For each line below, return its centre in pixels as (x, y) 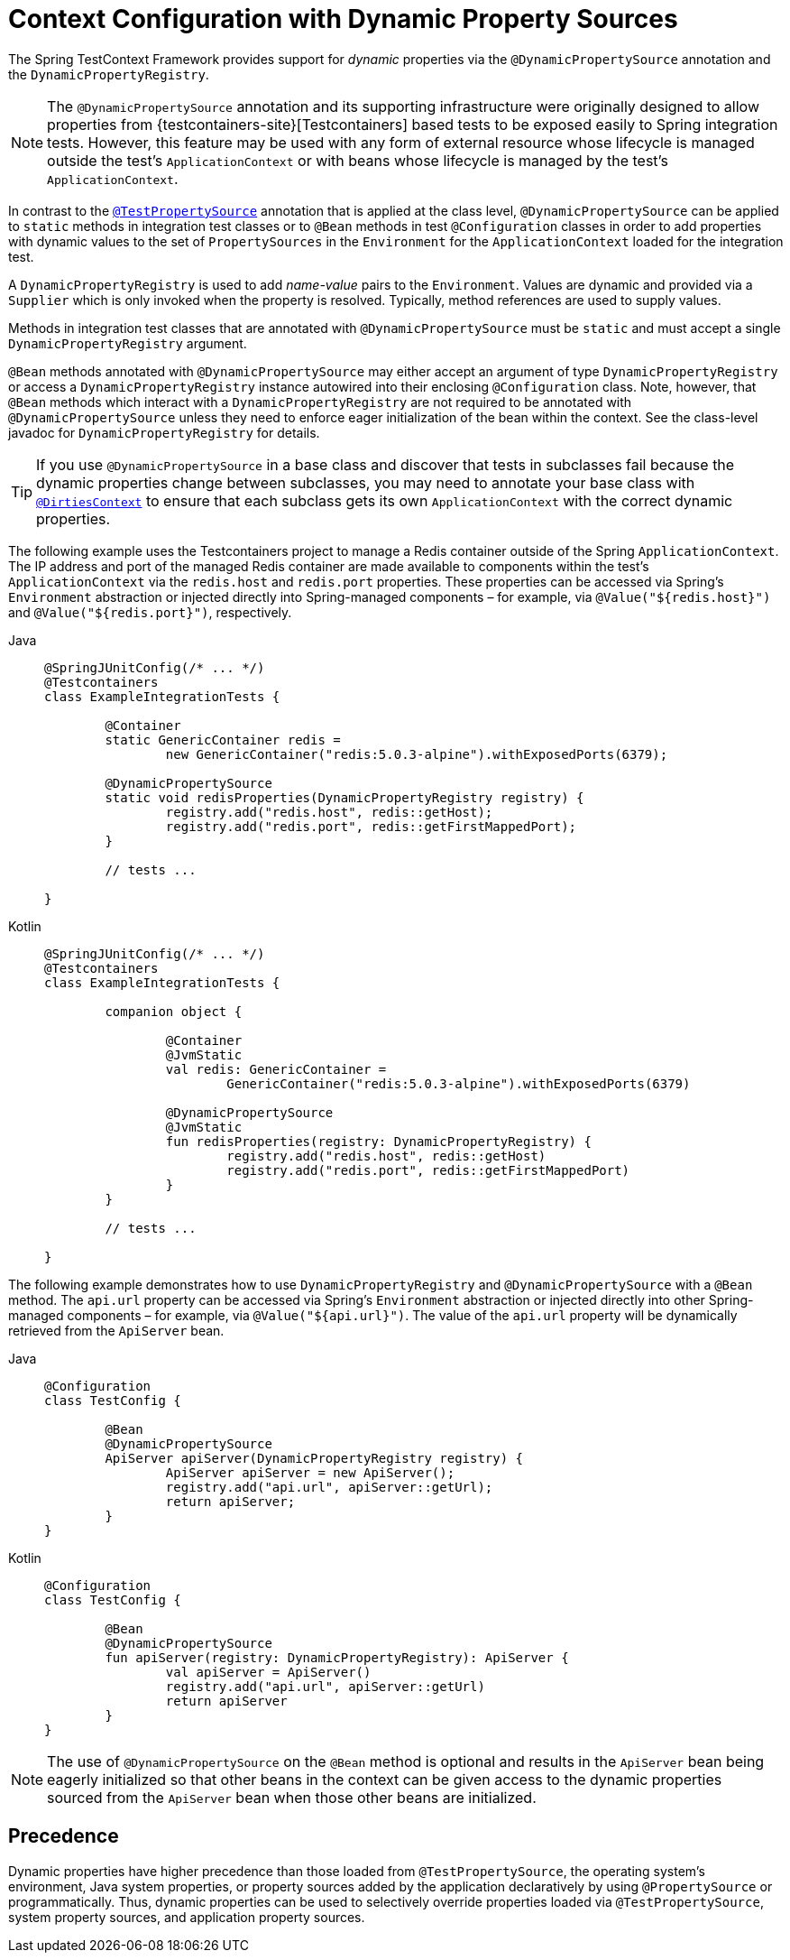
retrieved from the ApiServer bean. (116, 1330)
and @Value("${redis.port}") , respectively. (150, 612)
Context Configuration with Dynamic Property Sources (343, 19)
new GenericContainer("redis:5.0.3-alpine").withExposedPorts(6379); (417, 754)
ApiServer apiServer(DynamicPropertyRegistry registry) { (314, 1458)
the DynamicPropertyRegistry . (109, 74)
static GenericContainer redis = (223, 740)
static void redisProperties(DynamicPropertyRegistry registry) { (344, 797)
